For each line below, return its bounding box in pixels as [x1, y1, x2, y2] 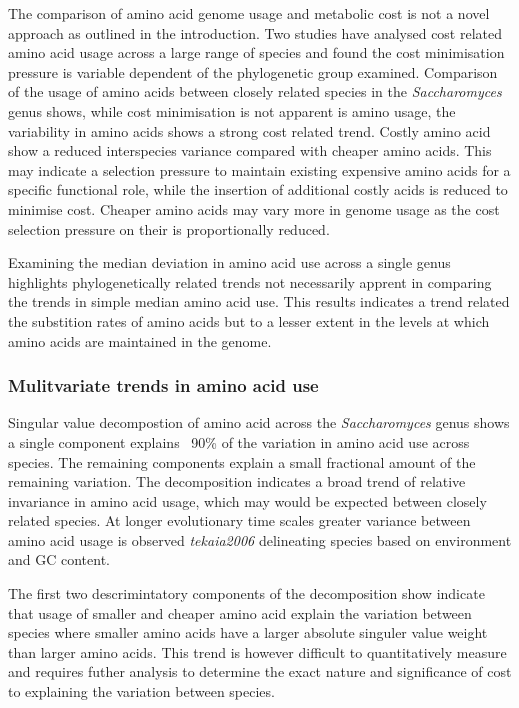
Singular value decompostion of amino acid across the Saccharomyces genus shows [8, 412, 510, 433]
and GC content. [8, 549, 110, 570]
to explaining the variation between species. [8, 681, 275, 702]
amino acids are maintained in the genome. [8, 330, 272, 351]
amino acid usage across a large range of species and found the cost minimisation [8, 42, 505, 63]
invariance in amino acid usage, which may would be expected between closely [8, 490, 487, 511]
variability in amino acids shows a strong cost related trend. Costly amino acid [8, 120, 491, 141]
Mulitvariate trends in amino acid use [8, 373, 319, 398]
